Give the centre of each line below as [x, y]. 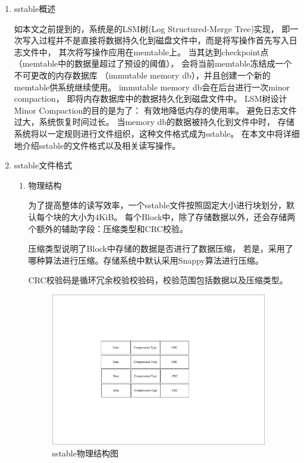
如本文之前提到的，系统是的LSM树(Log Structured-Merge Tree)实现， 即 [152, 28]
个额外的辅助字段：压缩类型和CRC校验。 [108, 228]
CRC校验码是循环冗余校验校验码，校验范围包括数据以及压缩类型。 [158, 280]
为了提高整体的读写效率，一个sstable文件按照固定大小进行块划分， [157, 205]
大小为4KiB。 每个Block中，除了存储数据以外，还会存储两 [183, 216]
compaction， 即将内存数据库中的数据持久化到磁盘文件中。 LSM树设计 [151, 98]
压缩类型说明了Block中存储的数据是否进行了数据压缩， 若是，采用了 [161, 248]
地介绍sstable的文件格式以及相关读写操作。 [97, 145]
